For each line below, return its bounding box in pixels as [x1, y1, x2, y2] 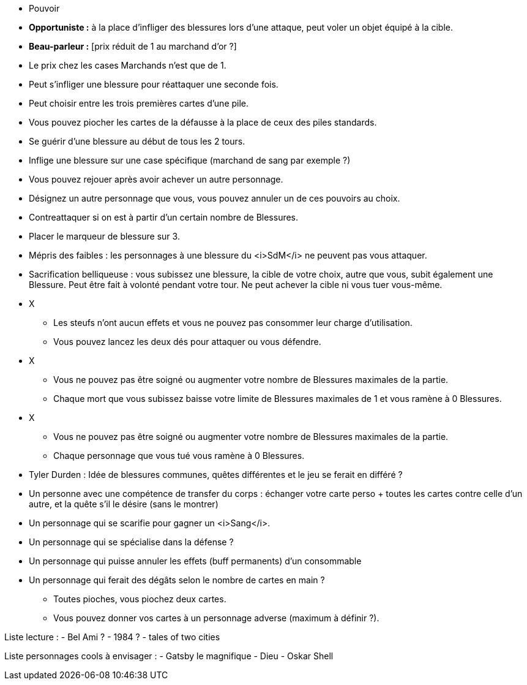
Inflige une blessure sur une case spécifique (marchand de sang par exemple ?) [29, 155, 351, 165]
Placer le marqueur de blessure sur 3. [29, 231, 180, 241]
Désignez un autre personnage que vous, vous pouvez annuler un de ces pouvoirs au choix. [29, 193, 400, 203]
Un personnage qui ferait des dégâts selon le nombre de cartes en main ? [29, 575, 325, 585]
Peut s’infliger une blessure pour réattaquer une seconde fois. [29, 79, 278, 89]
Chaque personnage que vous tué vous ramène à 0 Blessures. [53, 450, 305, 461]
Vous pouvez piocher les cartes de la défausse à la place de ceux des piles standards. [29, 117, 377, 127]
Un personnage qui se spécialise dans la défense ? [29, 537, 234, 547]
